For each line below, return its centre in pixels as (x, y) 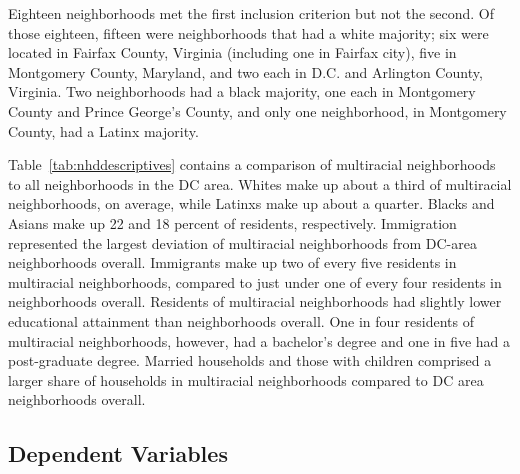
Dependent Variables (118, 453)
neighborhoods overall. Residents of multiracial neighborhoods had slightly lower (255, 301)
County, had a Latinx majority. (103, 130)
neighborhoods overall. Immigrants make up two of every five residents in (232, 262)
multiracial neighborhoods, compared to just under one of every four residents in (255, 281)
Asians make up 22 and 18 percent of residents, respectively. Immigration (232, 222)
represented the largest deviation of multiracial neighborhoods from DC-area (242, 242)
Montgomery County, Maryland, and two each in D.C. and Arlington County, (245, 71)
